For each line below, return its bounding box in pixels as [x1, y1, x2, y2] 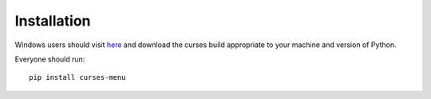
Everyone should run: [14, 54, 85, 64]
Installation [14, 12, 91, 30]
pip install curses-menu [29, 73, 126, 82]
